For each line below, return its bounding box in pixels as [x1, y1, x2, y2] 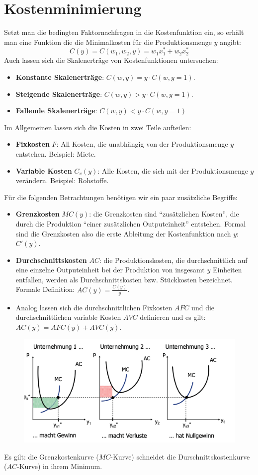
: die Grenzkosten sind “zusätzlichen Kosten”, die [89, 209, 239, 219]
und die [191, 302, 215, 312]
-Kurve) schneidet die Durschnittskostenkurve [110, 451, 250, 462]
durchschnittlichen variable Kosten [15, 312, 121, 322]
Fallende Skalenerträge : [15, 105, 97, 116]
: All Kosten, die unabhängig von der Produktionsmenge [56, 139, 228, 149]
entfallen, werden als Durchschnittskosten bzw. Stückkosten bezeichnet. [15, 274, 233, 284]
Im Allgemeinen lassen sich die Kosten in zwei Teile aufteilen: [4, 122, 191, 132]
